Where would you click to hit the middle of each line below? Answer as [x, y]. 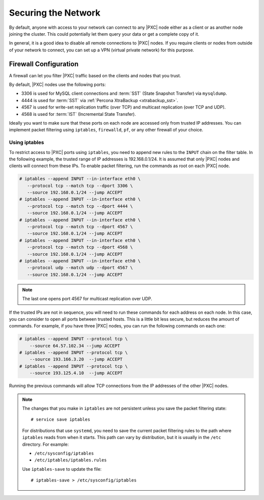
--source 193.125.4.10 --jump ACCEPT [76, 373]
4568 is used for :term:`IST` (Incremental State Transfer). [79, 114]
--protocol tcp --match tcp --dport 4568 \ [80, 247]
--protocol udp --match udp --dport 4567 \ [80, 268]
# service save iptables [61, 420]
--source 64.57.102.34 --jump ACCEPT [75, 346]
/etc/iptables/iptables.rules [71, 460]
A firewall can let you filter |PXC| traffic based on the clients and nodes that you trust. [95, 75]
